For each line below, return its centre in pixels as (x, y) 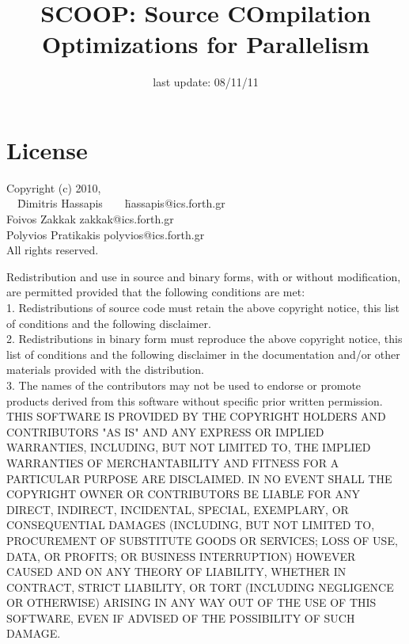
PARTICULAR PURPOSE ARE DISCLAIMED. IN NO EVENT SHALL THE (199, 478)
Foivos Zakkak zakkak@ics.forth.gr (90, 219)
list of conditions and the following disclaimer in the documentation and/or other (203, 354)
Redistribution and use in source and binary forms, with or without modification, (204, 276)
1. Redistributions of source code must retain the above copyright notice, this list (203, 307)
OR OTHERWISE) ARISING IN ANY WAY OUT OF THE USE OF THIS (191, 602)
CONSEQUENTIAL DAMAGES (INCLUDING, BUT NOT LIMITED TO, (191, 525)
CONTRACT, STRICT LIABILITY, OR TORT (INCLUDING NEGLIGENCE (200, 587)
